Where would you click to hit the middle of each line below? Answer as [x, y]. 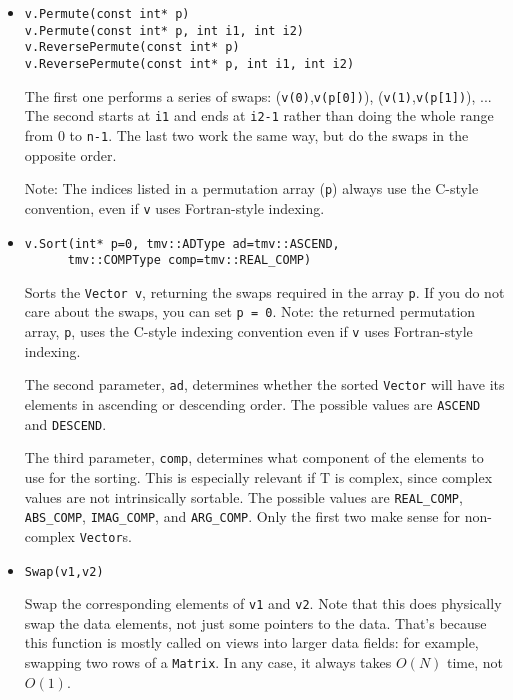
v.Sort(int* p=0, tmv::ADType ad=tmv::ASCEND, [182, 243]
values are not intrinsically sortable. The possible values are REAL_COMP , [243, 496]
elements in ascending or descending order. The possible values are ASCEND [252, 404]
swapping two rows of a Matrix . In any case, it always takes [208, 662]
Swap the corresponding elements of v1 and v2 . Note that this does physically [263, 603]
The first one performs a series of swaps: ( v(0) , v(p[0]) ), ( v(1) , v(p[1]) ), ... [258, 95]
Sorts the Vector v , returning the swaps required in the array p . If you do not [264, 291]
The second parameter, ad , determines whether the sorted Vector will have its [264, 384]
